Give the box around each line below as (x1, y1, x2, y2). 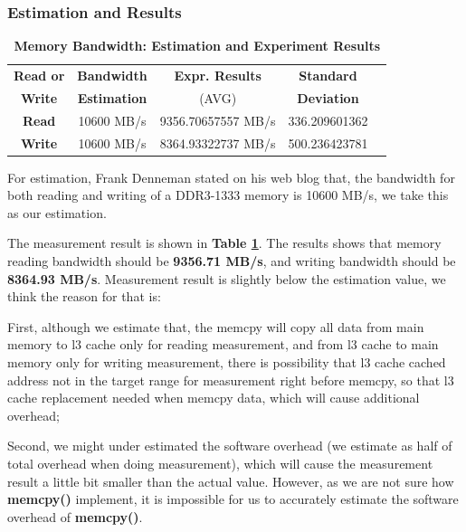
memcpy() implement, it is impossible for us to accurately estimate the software (7, 489, 459, 508)
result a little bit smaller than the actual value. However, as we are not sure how (7, 471, 454, 490)
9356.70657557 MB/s (159, 110, 276, 129)
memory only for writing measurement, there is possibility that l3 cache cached (7, 353, 446, 372)
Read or (14, 66, 65, 85)
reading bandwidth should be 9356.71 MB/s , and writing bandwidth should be (7, 252, 456, 271)
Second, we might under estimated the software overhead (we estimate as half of (7, 436, 452, 455)
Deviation (297, 88, 359, 107)
